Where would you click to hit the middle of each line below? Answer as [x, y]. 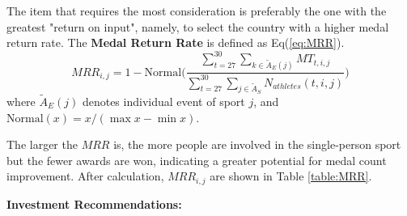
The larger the [42, 144]
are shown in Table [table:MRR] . [291, 176]
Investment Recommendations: [94, 203]
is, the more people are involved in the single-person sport [257, 144]
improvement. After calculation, [85, 176]
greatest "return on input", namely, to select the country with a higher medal [198, 26]
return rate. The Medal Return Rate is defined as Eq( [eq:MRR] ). [176, 42]
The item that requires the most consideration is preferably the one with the [197, 11]
